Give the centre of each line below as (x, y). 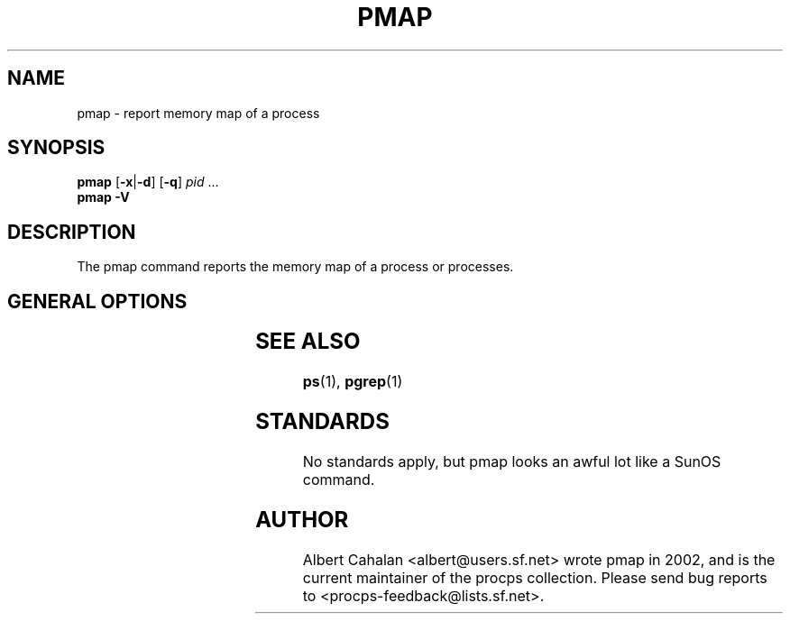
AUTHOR (302, 519)
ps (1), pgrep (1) (353, 382)
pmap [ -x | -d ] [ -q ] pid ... (148, 182)
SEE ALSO (308, 342)
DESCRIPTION (72, 232)
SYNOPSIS (56, 148)
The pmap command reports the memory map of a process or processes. (295, 267)
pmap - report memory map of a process (198, 113)
